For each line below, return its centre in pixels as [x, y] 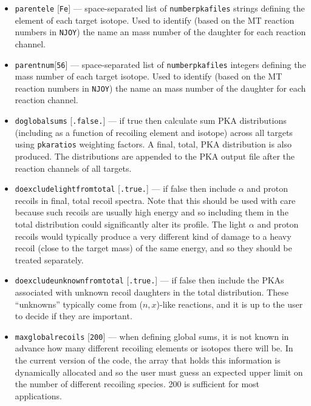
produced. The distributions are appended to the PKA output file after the [155, 156]
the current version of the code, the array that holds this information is [148, 360]
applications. [38, 395]
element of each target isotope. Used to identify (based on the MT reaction [155, 20]
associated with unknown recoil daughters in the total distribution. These [152, 292]
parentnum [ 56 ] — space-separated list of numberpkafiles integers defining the [160, 64]
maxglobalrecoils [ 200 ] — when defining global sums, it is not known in [152, 336]
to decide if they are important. [73, 316]
